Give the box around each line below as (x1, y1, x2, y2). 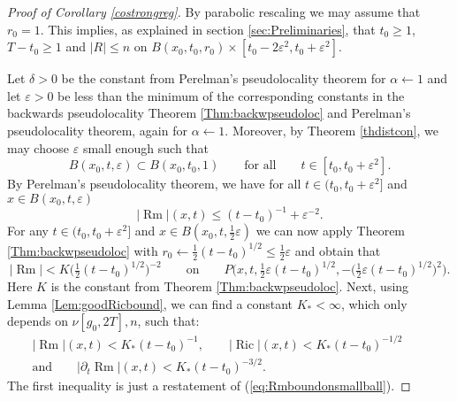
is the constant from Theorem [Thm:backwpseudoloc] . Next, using (50, 276, 409, 295)
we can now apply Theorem (255, 221, 406, 240)
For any (7, 221, 49, 240)
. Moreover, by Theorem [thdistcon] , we (225, 120, 439, 139)
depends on (7, 312, 68, 330)
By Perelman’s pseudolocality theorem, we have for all (7, 174, 301, 193)
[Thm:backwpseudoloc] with (7, 241, 158, 259)
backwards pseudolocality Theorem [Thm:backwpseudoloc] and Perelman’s (7, 104, 411, 122)
